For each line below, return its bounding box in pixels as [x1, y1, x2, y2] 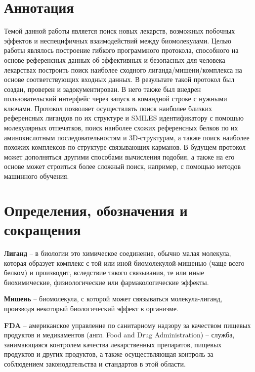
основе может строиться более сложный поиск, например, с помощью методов [4, 161, 241, 171]
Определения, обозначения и [4, 200, 188, 220]
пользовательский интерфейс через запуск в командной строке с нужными [4, 93, 227, 104]
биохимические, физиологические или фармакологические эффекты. [4, 277, 209, 287]
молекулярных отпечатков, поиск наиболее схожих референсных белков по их [4, 123, 238, 133]
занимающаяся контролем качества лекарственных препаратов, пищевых [4, 339, 222, 349]
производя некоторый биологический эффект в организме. [4, 303, 178, 313]
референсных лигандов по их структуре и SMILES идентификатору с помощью [4, 113, 244, 123]
